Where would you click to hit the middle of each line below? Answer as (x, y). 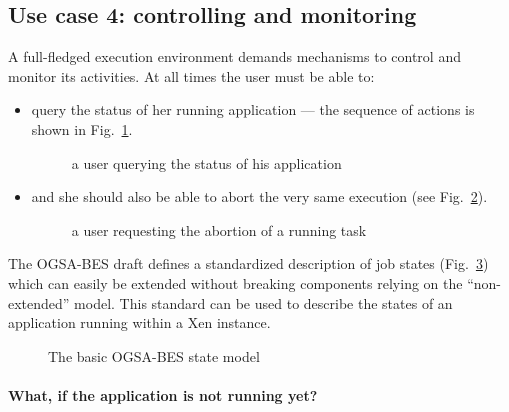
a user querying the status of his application (206, 162)
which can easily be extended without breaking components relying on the (235, 282)
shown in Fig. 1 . (82, 128)
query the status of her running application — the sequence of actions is (253, 109)
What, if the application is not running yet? (163, 394)
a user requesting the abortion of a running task (219, 229)
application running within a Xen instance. (139, 322)
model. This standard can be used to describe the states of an (263, 302)
